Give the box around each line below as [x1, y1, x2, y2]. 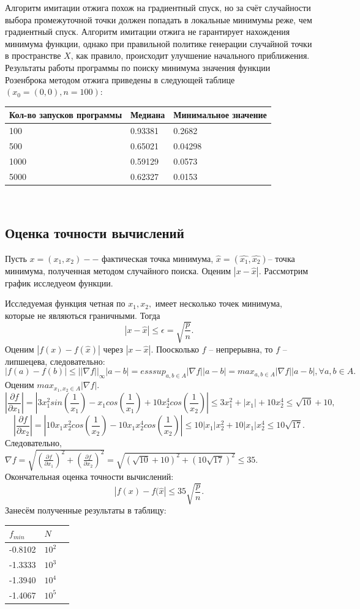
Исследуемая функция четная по [5, 297, 126, 310]
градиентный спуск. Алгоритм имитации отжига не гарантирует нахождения [5, 25, 290, 38]
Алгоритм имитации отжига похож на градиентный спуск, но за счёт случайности [5, 1, 311, 13]
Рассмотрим [264, 264, 308, 277]
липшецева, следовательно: [5, 354, 105, 367]
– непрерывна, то [209, 342, 273, 355]
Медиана [130, 108, 165, 121]
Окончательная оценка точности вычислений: [5, 470, 174, 483]
